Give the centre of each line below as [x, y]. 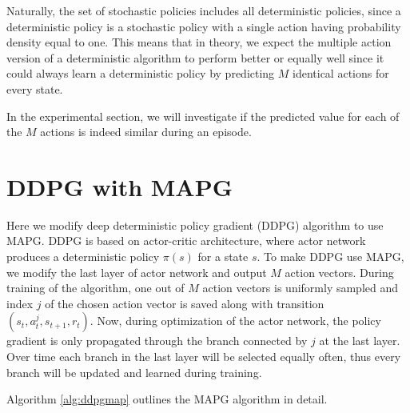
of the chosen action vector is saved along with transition [185, 303]
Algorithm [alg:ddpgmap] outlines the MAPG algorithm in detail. [167, 399]
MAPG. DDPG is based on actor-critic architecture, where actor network [186, 241]
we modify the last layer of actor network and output [137, 272]
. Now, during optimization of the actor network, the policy [235, 321]
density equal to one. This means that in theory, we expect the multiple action [199, 42]
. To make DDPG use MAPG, [330, 257]
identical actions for [341, 73]
